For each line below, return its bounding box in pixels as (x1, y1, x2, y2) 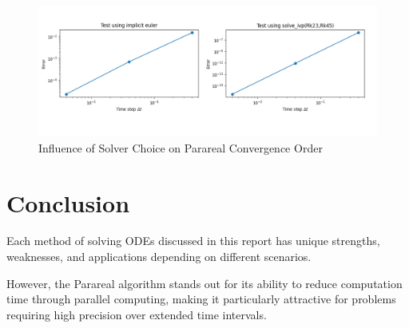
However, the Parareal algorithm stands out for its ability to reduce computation (6, 275, 403, 291)
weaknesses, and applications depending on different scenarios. (6, 248, 312, 265)
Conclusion (6, 186, 130, 219)
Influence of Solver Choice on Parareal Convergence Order (38, 139, 323, 156)
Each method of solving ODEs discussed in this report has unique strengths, (6, 232, 380, 249)
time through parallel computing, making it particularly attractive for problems (6, 290, 396, 307)
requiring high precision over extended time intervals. (6, 306, 267, 322)
